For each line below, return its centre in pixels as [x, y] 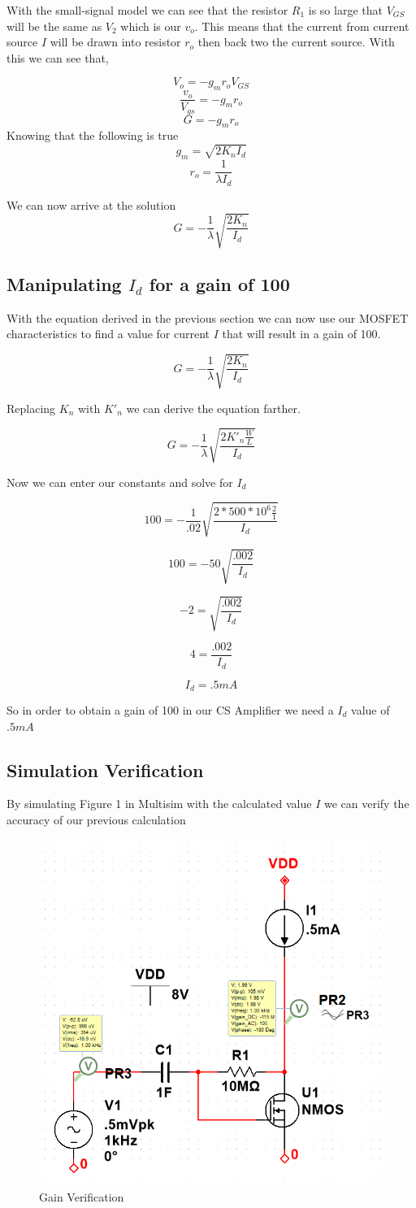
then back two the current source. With [296, 42]
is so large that [345, 10]
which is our [151, 26]
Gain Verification [82, 1197]
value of [370, 709]
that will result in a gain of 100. [301, 334]
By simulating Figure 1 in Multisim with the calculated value [159, 804]
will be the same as [54, 26]
